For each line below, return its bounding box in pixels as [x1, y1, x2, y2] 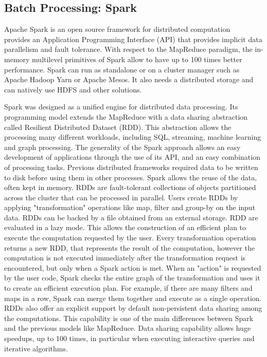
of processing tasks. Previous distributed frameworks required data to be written [4, 161, 258, 172]
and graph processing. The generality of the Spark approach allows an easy [4, 141, 241, 152]
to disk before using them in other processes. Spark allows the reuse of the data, [4, 172, 257, 182]
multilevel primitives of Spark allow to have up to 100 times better [32, 53, 242, 64]
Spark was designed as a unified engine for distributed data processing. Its [4, 101, 238, 112]
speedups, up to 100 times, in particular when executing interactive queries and [4, 333, 255, 344]
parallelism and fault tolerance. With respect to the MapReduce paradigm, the [4, 44, 253, 54]
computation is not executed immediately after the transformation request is [4, 252, 246, 263]
